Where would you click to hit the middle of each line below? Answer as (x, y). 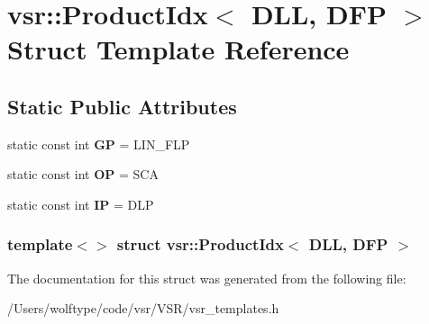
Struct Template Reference (178, 49)
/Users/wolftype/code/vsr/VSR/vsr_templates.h (143, 308)
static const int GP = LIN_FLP (99, 144)
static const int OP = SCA (83, 174)
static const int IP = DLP (81, 204)
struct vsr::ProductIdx (200, 244)
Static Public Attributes (122, 106)
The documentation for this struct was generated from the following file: (207, 278)
